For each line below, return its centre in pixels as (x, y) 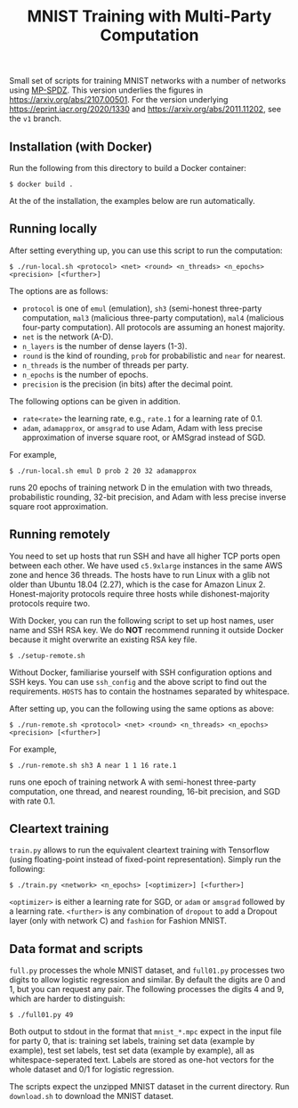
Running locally (53, 229)
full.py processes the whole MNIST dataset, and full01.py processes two (147, 970)
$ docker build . (41, 184)
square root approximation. (59, 506)
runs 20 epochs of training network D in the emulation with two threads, (141, 487)
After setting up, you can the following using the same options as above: (141, 708)
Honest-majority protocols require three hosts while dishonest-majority (139, 593)
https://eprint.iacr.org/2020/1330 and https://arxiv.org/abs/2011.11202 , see (145, 110)
